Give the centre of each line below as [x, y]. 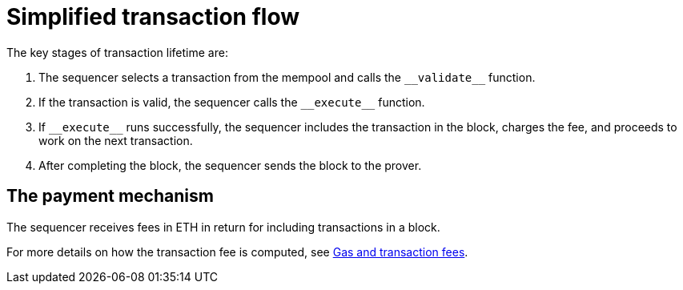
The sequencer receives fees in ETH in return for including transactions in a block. [223, 227]
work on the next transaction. [116, 140]
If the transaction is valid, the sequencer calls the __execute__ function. [232, 102]
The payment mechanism [110, 196]
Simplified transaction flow [153, 17]
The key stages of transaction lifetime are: [117, 52]
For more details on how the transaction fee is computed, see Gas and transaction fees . [237, 252]
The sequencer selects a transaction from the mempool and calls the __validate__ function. [287, 77]
